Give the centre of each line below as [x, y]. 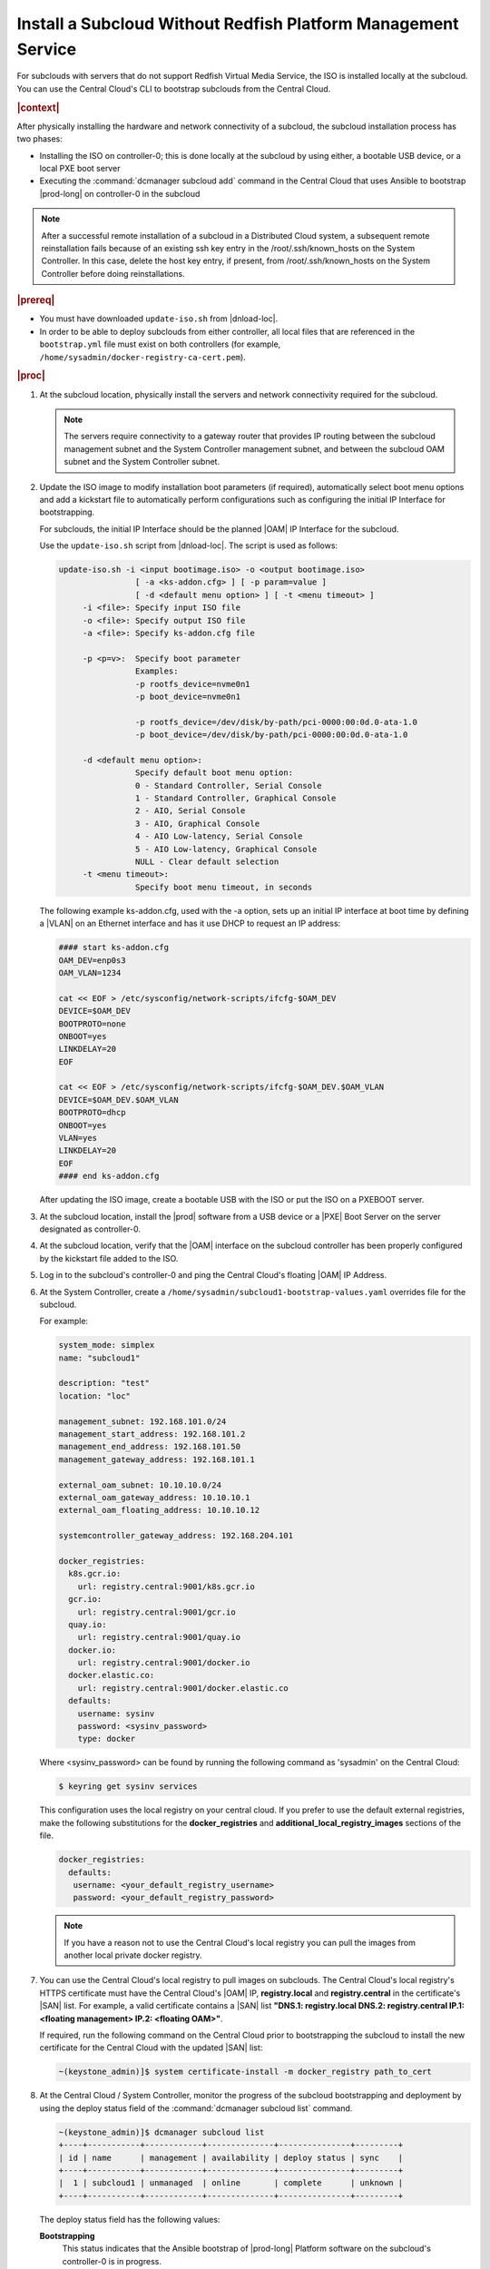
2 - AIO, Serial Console [190, 811]
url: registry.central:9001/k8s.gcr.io [167, 1586]
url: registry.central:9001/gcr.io [157, 1612]
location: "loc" [95, 1396]
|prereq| [36, 300]
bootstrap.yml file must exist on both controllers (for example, [160, 344]
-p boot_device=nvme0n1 [187, 696]
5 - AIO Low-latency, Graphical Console [226, 849]
